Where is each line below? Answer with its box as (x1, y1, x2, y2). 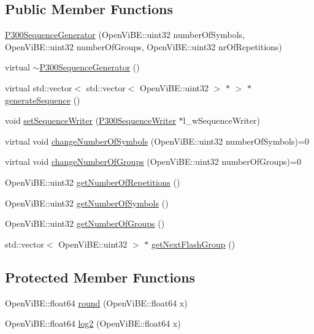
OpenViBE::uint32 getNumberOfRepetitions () (5, 175, 180, 188)
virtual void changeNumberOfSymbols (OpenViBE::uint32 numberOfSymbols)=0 (5, 134, 309, 147)
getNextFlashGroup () (151, 237, 235, 250)
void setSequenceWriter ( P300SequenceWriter (5, 114, 176, 127)
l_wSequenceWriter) (183, 114, 260, 127)
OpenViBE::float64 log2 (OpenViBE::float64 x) (5, 317, 181, 330)
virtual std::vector (5, 81, 72, 94)
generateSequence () (5, 93, 80, 106)
